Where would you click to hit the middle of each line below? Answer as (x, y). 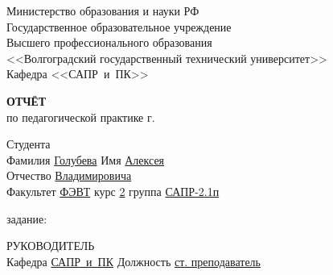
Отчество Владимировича (69, 175)
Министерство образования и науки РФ (103, 10)
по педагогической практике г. (81, 117)
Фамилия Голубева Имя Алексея (86, 159)
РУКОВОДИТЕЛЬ (51, 246)
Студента (29, 144)
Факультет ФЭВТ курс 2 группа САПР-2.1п (113, 191)
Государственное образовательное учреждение (119, 26)
